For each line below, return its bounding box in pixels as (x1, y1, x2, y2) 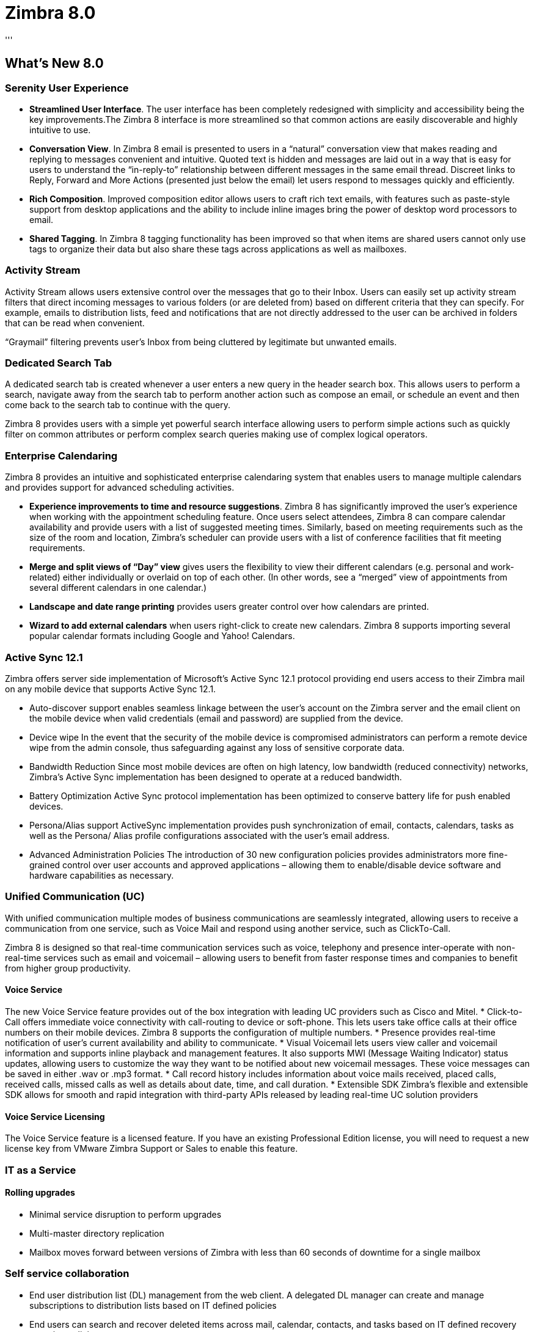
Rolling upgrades (5, 1187, 75, 1198)
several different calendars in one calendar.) (29, 582, 207, 593)
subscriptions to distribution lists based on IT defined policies (29, 1300, 277, 1311)
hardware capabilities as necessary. (29, 869, 174, 880)
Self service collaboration (5, 1267, 130, 1280)
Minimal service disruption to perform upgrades (29, 1209, 222, 1220)
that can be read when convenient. (5, 317, 145, 328)
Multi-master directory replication (29, 1228, 164, 1239)
